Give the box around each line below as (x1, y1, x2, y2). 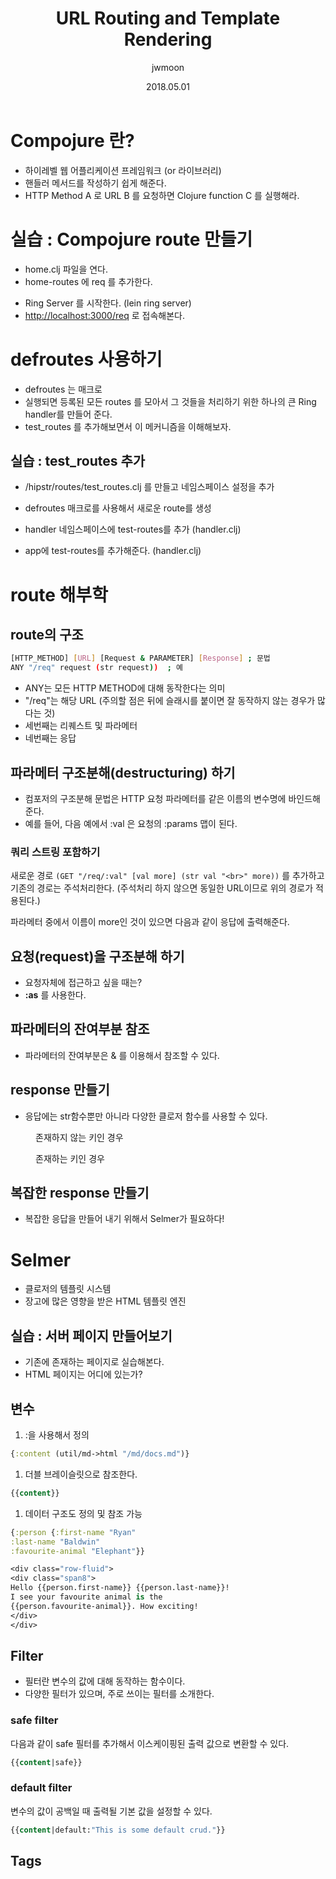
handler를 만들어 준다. (24, 408, 113, 420)
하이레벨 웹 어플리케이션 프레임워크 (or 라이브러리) (24, 164, 222, 176)
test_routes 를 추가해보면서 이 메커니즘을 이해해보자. (24, 420, 232, 432)
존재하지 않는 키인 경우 (35, 1131, 124, 1143)
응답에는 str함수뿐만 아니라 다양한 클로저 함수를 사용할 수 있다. (24, 1110, 268, 1122)
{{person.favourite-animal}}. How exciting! (10, 1601, 199, 1611)
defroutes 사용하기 (10, 348, 163, 371)
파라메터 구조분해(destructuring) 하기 (10, 764, 236, 781)
